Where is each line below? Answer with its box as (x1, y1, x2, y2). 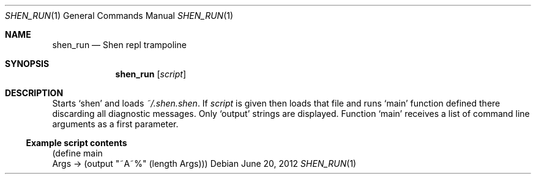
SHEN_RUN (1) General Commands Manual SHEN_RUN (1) (5, 10, 234, 21)
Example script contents (26, 138, 127, 148)
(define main (52, 148, 103, 158)
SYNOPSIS (5, 58, 50, 69)
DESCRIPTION (5, 88, 64, 98)
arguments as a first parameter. (52, 119, 179, 129)
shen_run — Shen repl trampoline (52, 40, 187, 50)
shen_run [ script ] (115, 69, 187, 79)
